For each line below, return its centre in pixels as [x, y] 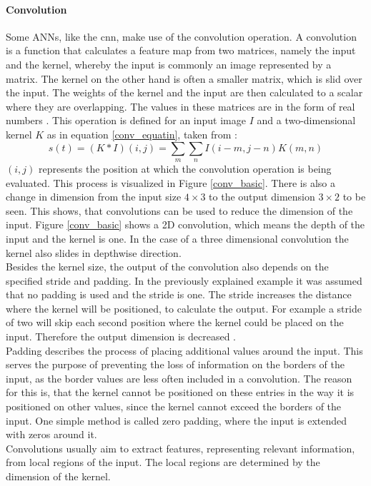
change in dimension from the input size [94, 197]
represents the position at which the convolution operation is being [185, 168]
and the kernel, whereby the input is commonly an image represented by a [169, 64]
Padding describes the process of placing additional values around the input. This [184, 350]
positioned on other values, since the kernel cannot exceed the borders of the [174, 406]
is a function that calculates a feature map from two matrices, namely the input [181, 50]
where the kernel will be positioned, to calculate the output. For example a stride [184, 308]
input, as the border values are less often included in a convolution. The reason [179, 378]
